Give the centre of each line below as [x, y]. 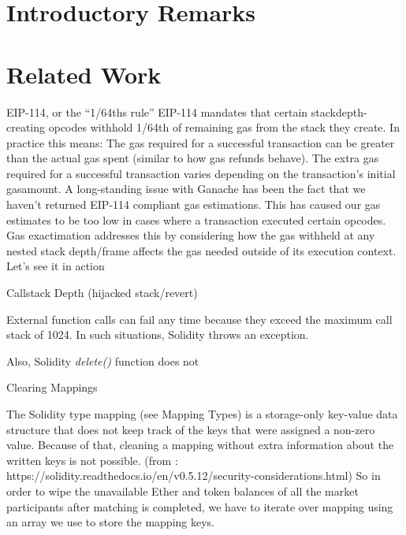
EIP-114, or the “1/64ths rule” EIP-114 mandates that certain [157, 111]
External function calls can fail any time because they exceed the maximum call [199, 319]
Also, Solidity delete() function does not [103, 360]
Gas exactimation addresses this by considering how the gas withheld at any [191, 235]
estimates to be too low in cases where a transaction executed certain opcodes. [196, 219]
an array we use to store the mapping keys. [110, 522]
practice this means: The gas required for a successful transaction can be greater [201, 142]
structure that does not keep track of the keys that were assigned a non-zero [191, 429]
